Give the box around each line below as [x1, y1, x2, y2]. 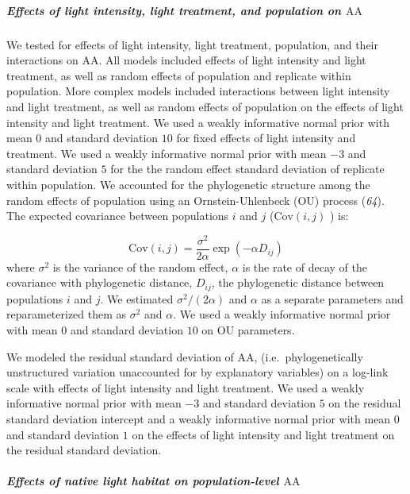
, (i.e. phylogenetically [254, 348, 363, 365]
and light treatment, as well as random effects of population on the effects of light [6, 98, 404, 114]
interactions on [6, 52, 79, 68]
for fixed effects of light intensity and [176, 129, 356, 146]
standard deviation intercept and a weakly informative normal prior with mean [6, 411, 391, 427]
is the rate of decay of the [242, 258, 367, 275]
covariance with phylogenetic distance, [6, 274, 193, 291]
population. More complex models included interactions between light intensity [6, 83, 390, 99]
